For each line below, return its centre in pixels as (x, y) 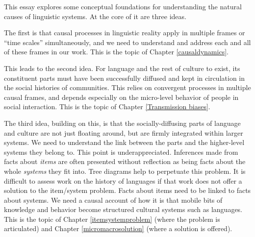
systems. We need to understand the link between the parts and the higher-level (124, 142)
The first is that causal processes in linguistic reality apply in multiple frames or (125, 33)
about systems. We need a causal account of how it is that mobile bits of (113, 200)
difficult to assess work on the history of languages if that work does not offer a (123, 180)
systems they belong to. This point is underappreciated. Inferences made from (121, 152)
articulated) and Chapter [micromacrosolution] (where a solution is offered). (118, 228)
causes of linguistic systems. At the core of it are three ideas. (95, 16)
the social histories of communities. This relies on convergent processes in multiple (127, 87)
